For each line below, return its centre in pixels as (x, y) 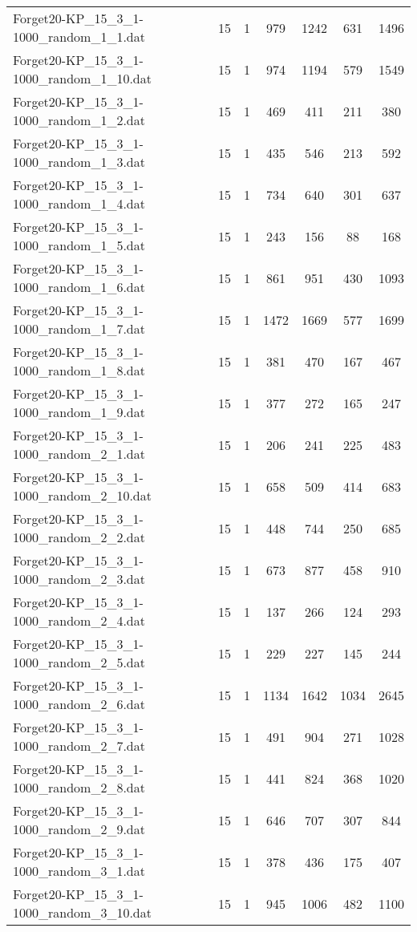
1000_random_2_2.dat (79, 537)
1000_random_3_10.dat (82, 912)
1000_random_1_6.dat (79, 287)
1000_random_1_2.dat (79, 120)
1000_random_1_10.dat (82, 78)
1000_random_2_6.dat (79, 704)
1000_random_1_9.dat (79, 412)
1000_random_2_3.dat (79, 579)
